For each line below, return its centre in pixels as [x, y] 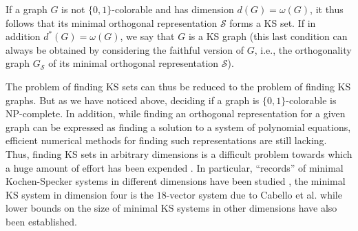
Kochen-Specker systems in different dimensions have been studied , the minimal [176, 181]
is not [73, 9]
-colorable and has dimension [173, 9]
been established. [41, 221]
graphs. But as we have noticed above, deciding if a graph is [133, 100]
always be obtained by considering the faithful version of [125, 49]
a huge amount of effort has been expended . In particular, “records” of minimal [175, 167]
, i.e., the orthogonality [303, 49]
